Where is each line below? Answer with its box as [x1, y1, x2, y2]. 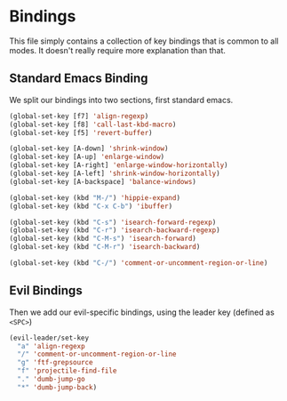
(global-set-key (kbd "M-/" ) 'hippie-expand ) [9, 193, 180, 202]
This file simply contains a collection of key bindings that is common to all [9, 36, 279, 46]
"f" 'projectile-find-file [17, 366, 117, 375]
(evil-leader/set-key [9, 333, 90, 342]
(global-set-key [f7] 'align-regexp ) [9, 111, 149, 121]
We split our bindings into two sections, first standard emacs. [9, 94, 234, 105]
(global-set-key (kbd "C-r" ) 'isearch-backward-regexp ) [9, 226, 220, 235]
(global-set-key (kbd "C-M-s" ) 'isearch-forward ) [9, 234, 197, 244]
